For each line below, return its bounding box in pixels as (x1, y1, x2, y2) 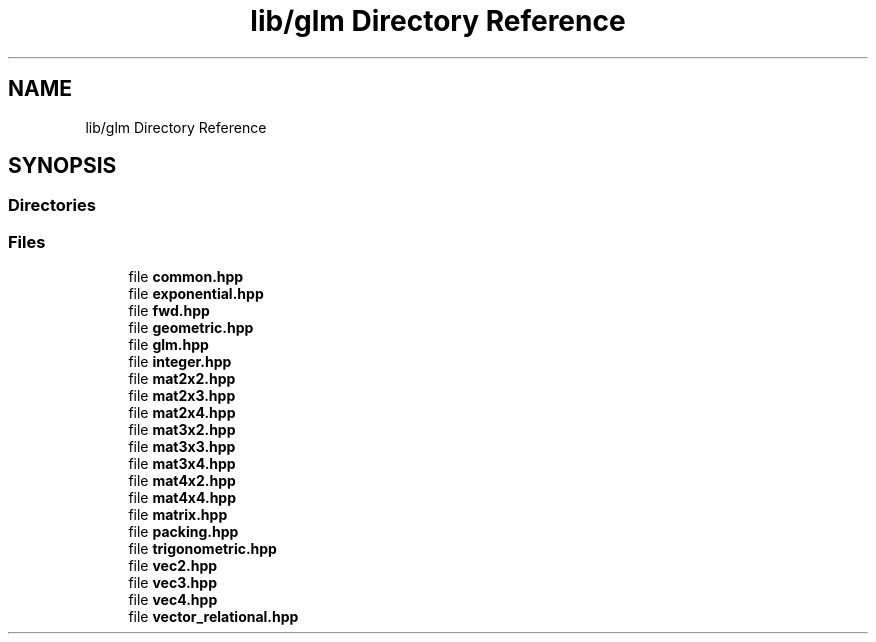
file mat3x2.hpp (128, 421, 236, 439)
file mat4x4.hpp (128, 489, 237, 507)
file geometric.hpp (128, 319, 254, 337)
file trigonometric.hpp (128, 540, 277, 558)
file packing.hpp (128, 523, 239, 541)
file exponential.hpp (128, 285, 264, 303)
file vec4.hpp (128, 591, 218, 609)
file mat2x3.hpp (128, 387, 236, 405)
